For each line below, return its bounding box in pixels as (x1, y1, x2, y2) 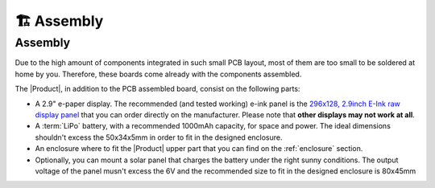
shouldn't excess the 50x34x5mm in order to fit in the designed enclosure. (35, 133, 283, 142)
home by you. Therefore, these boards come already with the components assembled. (14, 69, 302, 79)
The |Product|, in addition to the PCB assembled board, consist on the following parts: (14, 84, 300, 94)
